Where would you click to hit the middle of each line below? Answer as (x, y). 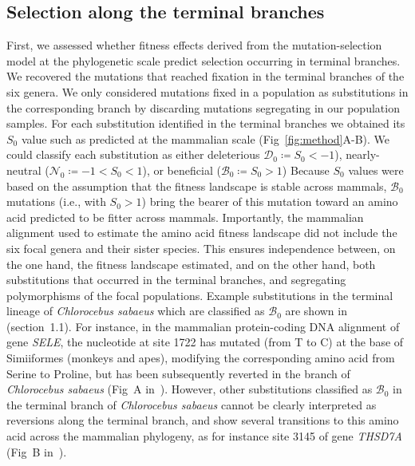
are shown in (316, 311)
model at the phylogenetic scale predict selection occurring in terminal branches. (204, 60)
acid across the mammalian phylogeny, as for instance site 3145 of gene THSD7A (204, 436)
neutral (24, 170)
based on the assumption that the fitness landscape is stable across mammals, (197, 186)
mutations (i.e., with (56, 201)
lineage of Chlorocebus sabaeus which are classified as (136, 311)
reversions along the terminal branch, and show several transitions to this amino (203, 420)
